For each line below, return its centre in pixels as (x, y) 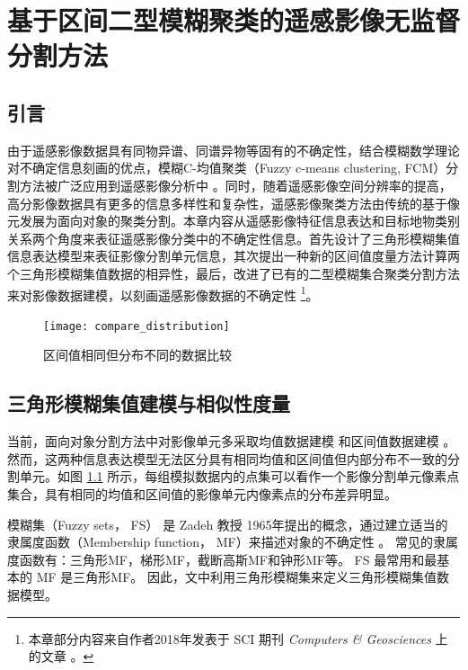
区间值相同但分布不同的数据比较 (137, 355)
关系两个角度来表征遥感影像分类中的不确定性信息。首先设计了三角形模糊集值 (234, 238)
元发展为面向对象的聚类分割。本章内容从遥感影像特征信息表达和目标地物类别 (234, 221)
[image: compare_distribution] (137, 326)
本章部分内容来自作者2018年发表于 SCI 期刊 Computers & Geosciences (230, 638)
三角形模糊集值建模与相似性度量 (149, 403)
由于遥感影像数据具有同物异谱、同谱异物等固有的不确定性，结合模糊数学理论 (234, 150)
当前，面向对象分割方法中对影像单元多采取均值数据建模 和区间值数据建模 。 (232, 441)
